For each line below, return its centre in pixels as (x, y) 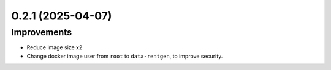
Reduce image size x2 (55, 47)
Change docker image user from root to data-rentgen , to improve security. (125, 56)
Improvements (42, 32)
